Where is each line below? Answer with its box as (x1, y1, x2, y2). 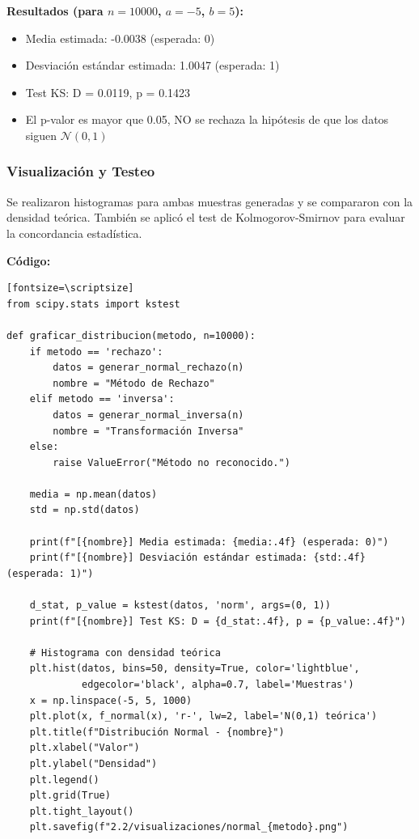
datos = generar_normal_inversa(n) (53, 409, 244, 421)
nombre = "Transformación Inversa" (53, 425, 244, 437)
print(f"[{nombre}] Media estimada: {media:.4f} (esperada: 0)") (29, 536, 389, 548)
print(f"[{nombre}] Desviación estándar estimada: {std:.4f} (29, 552, 366, 564)
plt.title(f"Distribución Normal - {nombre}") (29, 726, 285, 738)
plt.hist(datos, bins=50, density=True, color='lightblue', (29, 663, 360, 675)
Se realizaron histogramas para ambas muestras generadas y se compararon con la (6, 193, 413, 210)
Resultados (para (6, 2, 104, 19)
